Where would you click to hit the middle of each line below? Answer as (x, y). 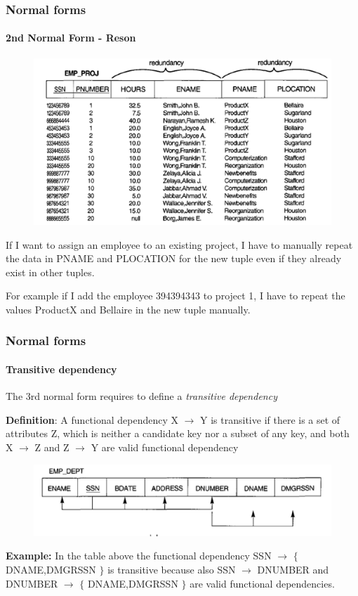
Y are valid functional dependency (165, 447)
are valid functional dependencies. (262, 583)
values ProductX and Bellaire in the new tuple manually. (128, 309)
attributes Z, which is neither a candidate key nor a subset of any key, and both (178, 433)
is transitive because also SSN (172, 570)
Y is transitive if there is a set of (270, 419)
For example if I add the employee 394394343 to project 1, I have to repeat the (175, 296)
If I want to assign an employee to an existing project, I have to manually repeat (179, 244)
